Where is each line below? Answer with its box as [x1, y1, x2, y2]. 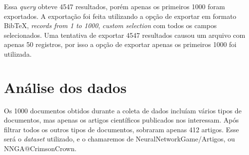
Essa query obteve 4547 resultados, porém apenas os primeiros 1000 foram [4, 1, 225, 11]
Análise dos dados [4, 77, 127, 97]
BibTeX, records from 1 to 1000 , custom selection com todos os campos [4, 20, 217, 31]
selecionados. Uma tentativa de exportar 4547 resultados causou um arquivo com [4, 30, 246, 40]
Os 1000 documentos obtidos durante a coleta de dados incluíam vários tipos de [4, 105, 242, 115]
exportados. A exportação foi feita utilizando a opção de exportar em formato [4, 11, 236, 21]
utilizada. [4, 48, 32, 59]
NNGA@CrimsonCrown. [4, 143, 77, 154]
